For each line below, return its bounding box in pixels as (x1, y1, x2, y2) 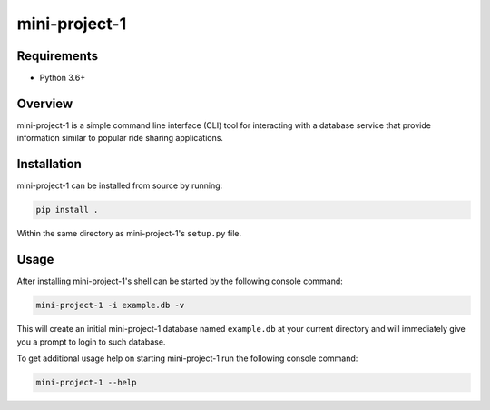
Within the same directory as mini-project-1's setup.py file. (16, 228, 242, 239)
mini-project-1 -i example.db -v (35, 300, 185, 311)
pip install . (35, 205, 99, 215)
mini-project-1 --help (35, 377, 137, 387)
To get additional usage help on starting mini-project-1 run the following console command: (16, 353, 358, 364)
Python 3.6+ (39, 73, 86, 84)
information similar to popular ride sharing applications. (16, 133, 224, 144)
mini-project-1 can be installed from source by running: (16, 180, 223, 191)
